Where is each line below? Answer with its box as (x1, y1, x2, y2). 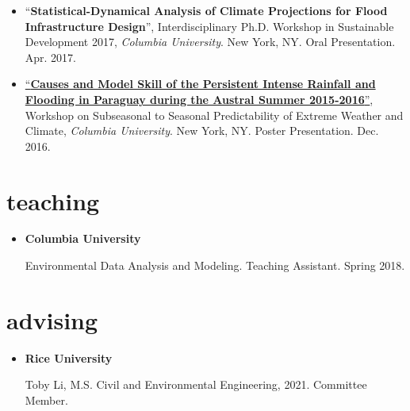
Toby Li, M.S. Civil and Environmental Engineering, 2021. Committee (25, 376, 367, 393)
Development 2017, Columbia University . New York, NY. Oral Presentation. (25, 33, 396, 50)
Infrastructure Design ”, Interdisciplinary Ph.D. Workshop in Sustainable (25, 17, 394, 34)
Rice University (25, 349, 113, 366)
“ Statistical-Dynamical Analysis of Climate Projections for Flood (25, 2, 388, 18)
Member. (25, 391, 68, 408)
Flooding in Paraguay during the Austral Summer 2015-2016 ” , (25, 90, 374, 107)
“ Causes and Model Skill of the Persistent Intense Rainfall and (25, 75, 376, 92)
